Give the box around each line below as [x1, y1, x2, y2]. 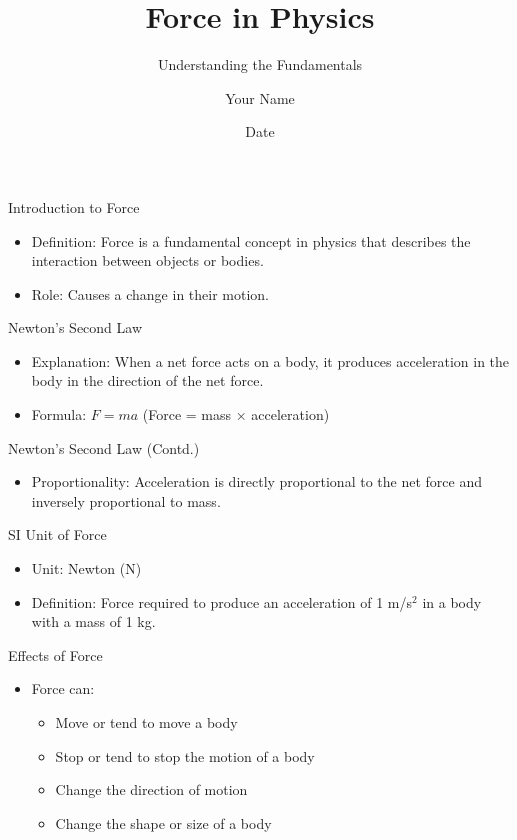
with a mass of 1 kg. [31, 611, 156, 632]
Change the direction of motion [55, 779, 248, 800]
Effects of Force [8, 644, 103, 665]
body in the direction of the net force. [31, 370, 264, 391]
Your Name [225, 87, 295, 108]
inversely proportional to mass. [31, 490, 221, 511]
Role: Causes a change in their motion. [31, 283, 269, 304]
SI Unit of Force [8, 524, 107, 545]
